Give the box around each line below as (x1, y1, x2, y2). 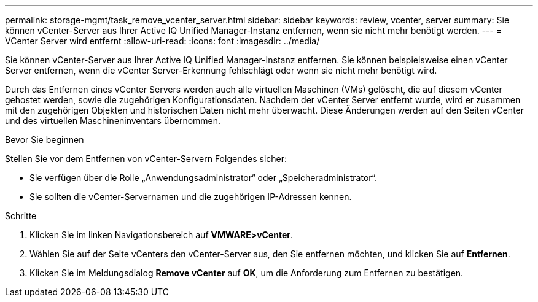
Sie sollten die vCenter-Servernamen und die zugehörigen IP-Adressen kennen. (29, 192, 352, 202)
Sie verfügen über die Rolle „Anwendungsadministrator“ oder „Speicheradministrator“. (29, 172, 378, 183)
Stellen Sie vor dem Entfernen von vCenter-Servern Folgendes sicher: (5, 153, 287, 164)
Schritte (5, 211, 37, 221)
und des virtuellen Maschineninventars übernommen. (5, 115, 221, 126)
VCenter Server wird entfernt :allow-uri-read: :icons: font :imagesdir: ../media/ (5, 36, 320, 46)
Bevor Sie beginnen (5, 134, 84, 145)
